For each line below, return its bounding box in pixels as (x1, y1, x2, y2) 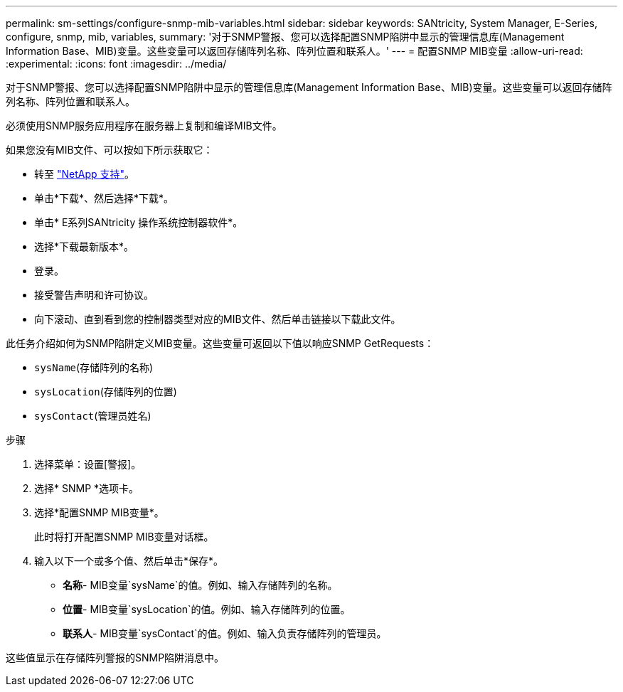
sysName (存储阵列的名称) (34, 361, 154, 373)
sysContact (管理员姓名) (34, 410, 151, 422)
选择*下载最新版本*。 (34, 240, 134, 252)
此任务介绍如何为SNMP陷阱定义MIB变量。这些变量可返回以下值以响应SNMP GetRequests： (6, 337, 435, 349)
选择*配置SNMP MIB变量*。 (34, 506, 164, 518)
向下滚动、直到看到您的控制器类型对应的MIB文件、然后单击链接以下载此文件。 (34, 313, 401, 325)
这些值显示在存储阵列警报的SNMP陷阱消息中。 (6, 651, 225, 664)
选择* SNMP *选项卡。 (34, 482, 139, 494)
